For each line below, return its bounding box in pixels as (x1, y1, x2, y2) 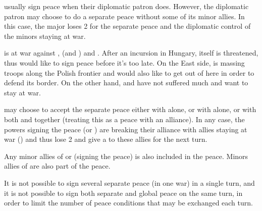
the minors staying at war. (4, 30, 86, 41)
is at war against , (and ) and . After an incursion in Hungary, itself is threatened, (4, 47, 258, 58)
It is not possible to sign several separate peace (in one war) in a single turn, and (4, 177, 255, 188)
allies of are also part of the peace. (4, 161, 111, 171)
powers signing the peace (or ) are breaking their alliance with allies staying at (4, 124, 247, 134)
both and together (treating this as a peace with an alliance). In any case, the (4, 114, 245, 124)
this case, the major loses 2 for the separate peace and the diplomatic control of (4, 21, 251, 31)
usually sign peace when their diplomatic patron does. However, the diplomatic (4, 1, 249, 11)
